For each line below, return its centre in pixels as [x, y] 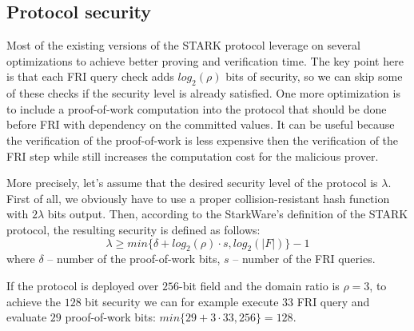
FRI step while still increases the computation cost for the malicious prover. [193, 156]
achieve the [34, 301]
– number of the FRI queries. [304, 259]
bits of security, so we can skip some [314, 76]
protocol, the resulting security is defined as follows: [133, 229]
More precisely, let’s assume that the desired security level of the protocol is [192, 183]
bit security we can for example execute [182, 301]
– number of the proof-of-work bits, [134, 259]
